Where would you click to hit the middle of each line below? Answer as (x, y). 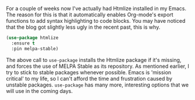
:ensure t (23, 43)
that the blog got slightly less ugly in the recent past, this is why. (83, 27)
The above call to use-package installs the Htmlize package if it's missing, (94, 60)
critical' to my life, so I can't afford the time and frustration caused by (89, 78)
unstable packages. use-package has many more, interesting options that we (97, 85)
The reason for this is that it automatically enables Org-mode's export (90, 15)
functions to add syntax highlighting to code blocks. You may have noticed (96, 21)
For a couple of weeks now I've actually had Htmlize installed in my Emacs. (96, 8)
